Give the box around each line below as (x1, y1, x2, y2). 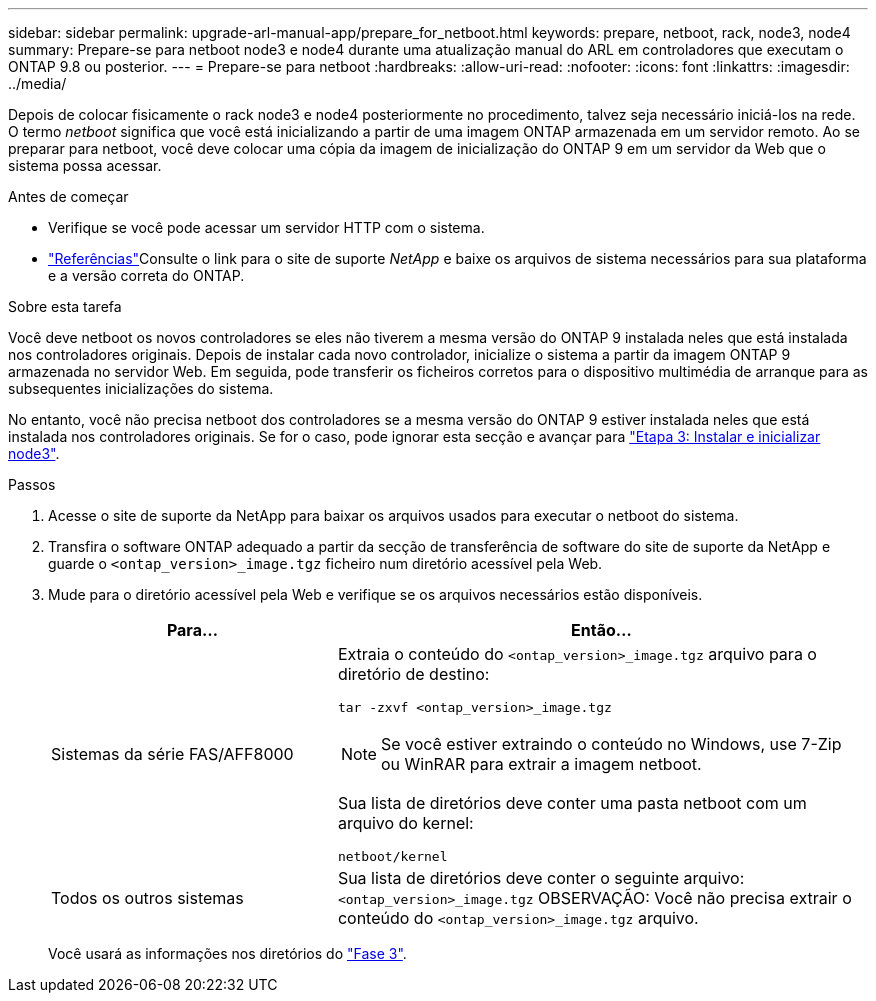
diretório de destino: (337, 664, 490, 684)
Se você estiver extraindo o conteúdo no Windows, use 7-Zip (380, 734, 842, 754)
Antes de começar (8, 188, 129, 205)
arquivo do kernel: (337, 813, 474, 833)
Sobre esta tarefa (8, 298, 122, 315)
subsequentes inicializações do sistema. (8, 380, 274, 397)
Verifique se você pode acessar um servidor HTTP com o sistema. (48, 219, 485, 236)
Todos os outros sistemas (51, 888, 244, 908)
